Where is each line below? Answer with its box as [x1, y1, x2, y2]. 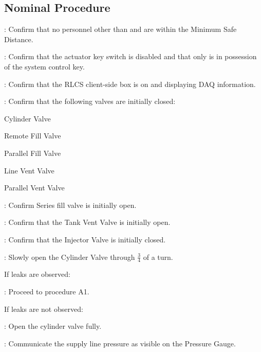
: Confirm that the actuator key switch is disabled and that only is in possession [4, 51, 257, 62]
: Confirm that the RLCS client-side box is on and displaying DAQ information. [4, 78, 256, 89]
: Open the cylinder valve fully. [4, 321, 102, 331]
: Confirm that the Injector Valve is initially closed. [4, 234, 166, 244]
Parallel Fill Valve [4, 147, 61, 158]
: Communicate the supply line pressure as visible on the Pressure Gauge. [4, 338, 236, 348]
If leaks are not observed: [4, 303, 83, 314]
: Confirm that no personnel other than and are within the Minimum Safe [4, 24, 237, 34]
